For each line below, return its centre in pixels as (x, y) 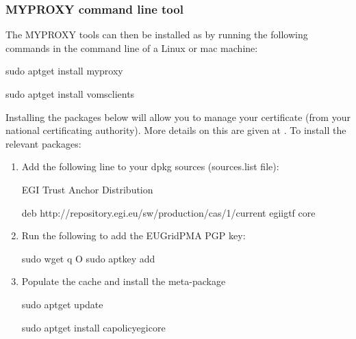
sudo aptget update (62, 304)
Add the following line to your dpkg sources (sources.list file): (150, 166)
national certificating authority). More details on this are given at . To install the (176, 130)
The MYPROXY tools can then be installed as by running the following (157, 35)
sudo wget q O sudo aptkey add (88, 258)
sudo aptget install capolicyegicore (93, 327)
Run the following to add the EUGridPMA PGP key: (133, 235)
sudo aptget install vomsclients (70, 94)
